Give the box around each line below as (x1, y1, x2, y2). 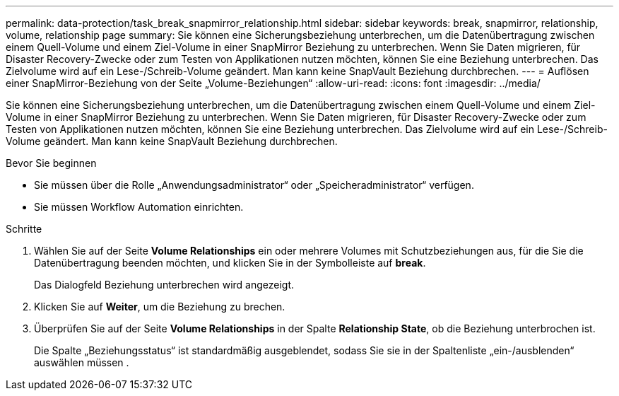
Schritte (6, 223, 42, 235)
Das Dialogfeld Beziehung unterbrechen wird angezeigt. (34, 279, 295, 291)
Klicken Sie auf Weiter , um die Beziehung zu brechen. (34, 301, 285, 313)
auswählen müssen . (34, 356, 129, 368)
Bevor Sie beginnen (6, 157, 97, 169)
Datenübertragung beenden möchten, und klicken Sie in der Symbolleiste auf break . (34, 257, 426, 269)
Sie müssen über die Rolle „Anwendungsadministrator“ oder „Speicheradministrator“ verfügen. (34, 179, 474, 191)
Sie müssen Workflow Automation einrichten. (34, 201, 244, 213)
